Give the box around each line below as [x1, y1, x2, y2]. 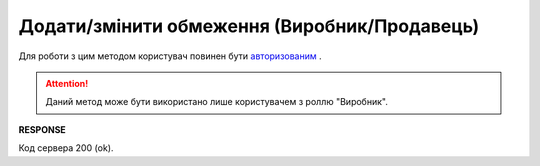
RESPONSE [18, 123, 67, 135]
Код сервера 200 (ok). [18, 142, 114, 154]
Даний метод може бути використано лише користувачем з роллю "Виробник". [45, 96, 389, 108]
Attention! [45, 77, 89, 89]
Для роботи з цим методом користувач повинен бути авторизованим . [18, 50, 322, 62]
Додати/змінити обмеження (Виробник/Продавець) [18, 15, 480, 37]
